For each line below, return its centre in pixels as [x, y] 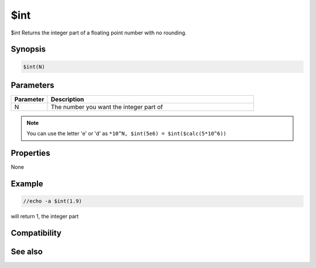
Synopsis [28, 49]
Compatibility [36, 233]
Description [67, 99]
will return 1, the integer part [45, 217]
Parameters [32, 85]
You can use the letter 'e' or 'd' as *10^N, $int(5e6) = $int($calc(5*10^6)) [126, 134]
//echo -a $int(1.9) [52, 201]
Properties [30, 153]
